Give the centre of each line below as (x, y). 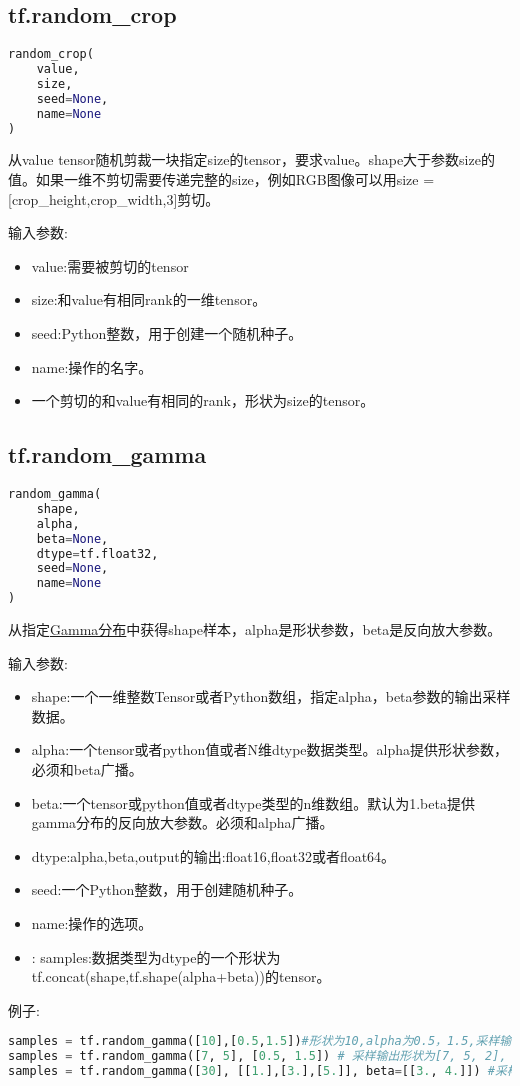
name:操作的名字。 (92, 366)
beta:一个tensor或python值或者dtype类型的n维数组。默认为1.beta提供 (253, 802)
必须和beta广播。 (87, 768)
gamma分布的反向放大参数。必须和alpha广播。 (182, 822)
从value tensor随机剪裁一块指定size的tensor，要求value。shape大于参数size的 (251, 159)
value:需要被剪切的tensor (110, 265)
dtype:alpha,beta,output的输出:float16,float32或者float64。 (213, 855)
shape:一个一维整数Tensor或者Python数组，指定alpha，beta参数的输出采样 (271, 696)
